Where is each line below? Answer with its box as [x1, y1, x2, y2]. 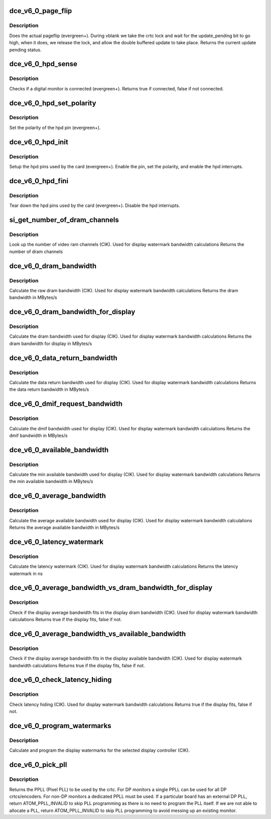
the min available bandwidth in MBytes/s [9, 479, 93, 485]
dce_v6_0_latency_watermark [9, 537, 104, 546]
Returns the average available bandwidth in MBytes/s [9, 525, 120, 530]
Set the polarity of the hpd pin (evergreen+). [9, 125, 101, 131]
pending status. [9, 47, 42, 53]
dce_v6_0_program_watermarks [9, 722, 111, 730]
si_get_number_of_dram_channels [9, 215, 119, 224]
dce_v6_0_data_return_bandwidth [9, 354, 117, 362]
